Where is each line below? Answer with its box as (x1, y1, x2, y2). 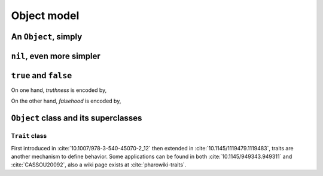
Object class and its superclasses (11, 113, 142, 123)
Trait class (11, 132, 47, 140)
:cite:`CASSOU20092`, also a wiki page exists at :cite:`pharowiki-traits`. (11, 161, 187, 168)
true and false (11, 70, 72, 81)
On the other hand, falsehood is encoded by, (11, 97, 121, 104)
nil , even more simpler (11, 51, 101, 61)
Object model (11, 9, 80, 22)
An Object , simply (11, 32, 83, 42)
